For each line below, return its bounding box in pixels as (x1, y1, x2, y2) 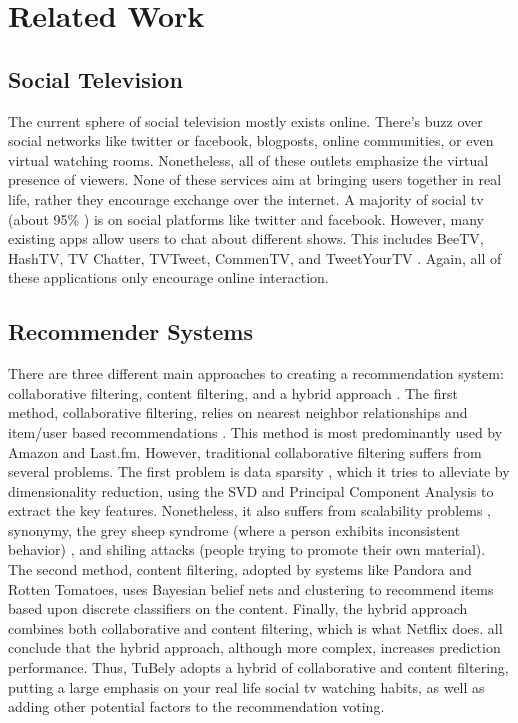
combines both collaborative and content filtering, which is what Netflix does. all (8, 617, 503, 638)
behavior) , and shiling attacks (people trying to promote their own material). (8, 539, 486, 560)
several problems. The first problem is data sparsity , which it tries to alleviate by (8, 461, 510, 482)
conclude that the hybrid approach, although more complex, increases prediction (8, 637, 501, 658)
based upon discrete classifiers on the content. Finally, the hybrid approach (8, 598, 468, 619)
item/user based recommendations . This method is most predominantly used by (8, 421, 503, 442)
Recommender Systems (8, 316, 254, 347)
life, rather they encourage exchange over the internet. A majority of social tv (8, 188, 484, 209)
